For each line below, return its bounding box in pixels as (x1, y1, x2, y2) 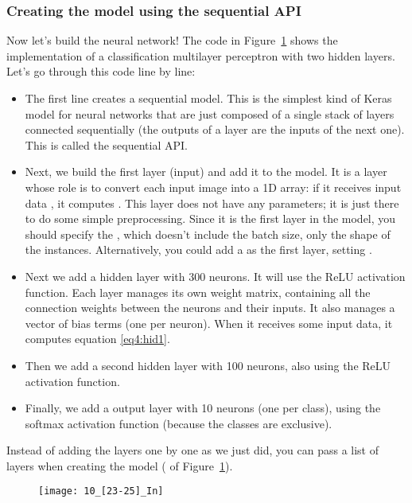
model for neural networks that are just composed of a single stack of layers (25, 105, 395, 122)
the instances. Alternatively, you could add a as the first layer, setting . (25, 241, 372, 258)
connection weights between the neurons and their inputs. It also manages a (25, 299, 395, 316)
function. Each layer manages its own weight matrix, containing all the (25, 283, 371, 300)
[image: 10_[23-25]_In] (38, 485, 164, 497)
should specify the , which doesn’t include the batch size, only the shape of (25, 225, 391, 242)
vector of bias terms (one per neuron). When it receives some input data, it (25, 314, 393, 331)
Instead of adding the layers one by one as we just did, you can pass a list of (6, 442, 379, 458)
